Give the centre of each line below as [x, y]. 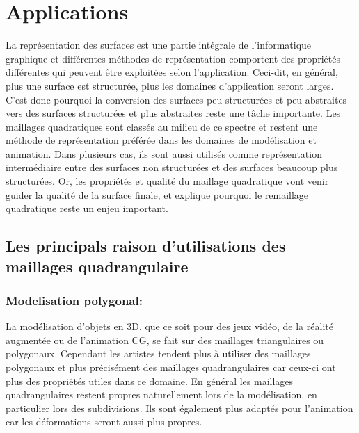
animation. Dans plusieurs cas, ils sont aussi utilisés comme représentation [164, 153]
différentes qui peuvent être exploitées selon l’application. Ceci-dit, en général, [172, 72]
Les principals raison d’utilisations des [146, 246]
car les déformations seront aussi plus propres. [104, 422]
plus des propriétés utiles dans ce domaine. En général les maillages [150, 381]
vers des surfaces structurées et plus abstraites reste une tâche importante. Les [173, 113]
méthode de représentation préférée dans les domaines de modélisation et [161, 140]
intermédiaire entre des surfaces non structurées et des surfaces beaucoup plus [172, 167]
